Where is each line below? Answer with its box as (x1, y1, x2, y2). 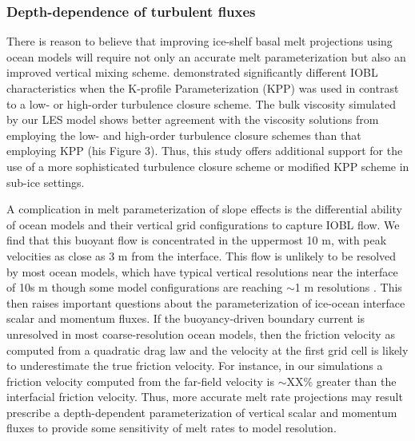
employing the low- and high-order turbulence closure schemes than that (6, 126, 361, 143)
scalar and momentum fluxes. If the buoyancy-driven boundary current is (6, 310, 365, 327)
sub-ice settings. (6, 173, 85, 190)
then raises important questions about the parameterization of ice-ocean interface (6, 294, 405, 311)
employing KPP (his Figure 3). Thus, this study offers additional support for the (6, 142, 403, 159)
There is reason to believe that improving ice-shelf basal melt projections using (6, 33, 393, 50)
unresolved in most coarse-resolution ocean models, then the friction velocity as (6, 325, 395, 342)
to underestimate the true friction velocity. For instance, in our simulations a (6, 357, 383, 374)
